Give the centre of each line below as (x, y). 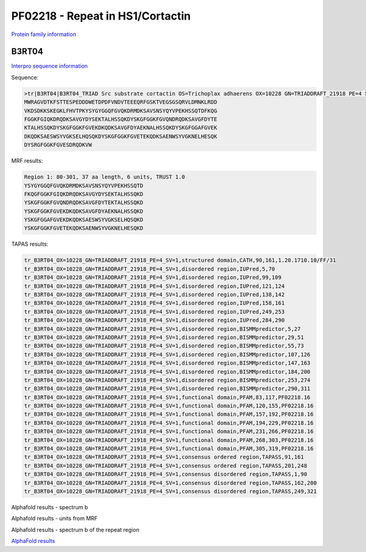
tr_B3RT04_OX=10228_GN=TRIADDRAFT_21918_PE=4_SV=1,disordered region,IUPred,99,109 (153, 278)
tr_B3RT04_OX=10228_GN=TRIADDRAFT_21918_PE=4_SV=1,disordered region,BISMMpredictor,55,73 (164, 346)
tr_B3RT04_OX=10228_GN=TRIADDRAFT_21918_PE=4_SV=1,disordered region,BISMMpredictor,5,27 (163, 329)
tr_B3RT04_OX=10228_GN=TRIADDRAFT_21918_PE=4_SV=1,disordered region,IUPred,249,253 (154, 311)
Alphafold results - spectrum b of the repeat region (75, 529)
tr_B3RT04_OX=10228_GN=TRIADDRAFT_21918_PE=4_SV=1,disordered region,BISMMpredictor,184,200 (167, 372)
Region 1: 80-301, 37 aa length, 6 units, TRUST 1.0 (105, 177)
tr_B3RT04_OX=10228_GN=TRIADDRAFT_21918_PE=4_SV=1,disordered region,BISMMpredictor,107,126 (167, 354)
